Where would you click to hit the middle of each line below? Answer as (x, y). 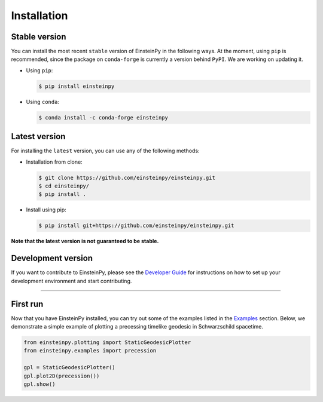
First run (27, 304)
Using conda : (43, 102)
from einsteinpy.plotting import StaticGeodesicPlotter (107, 342)
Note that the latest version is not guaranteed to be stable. (85, 241)
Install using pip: (46, 210)
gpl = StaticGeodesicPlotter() (70, 368)
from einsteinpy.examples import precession (90, 351)
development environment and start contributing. (71, 281)
